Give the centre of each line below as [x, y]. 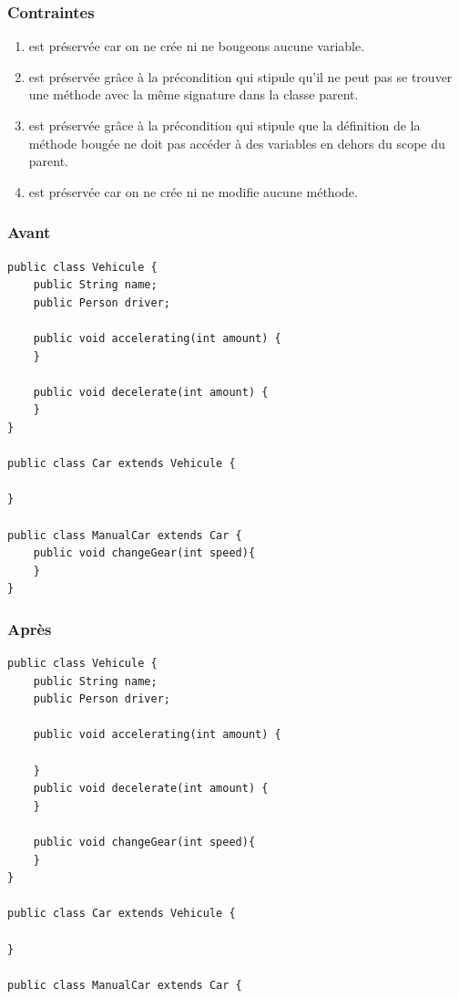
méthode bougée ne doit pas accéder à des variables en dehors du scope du [237, 143]
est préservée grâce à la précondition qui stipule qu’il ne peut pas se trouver [240, 76]
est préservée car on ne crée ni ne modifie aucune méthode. [193, 191]
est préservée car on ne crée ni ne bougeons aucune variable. [197, 46]
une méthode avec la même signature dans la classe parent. [194, 94]
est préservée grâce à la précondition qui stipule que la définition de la [224, 125]
